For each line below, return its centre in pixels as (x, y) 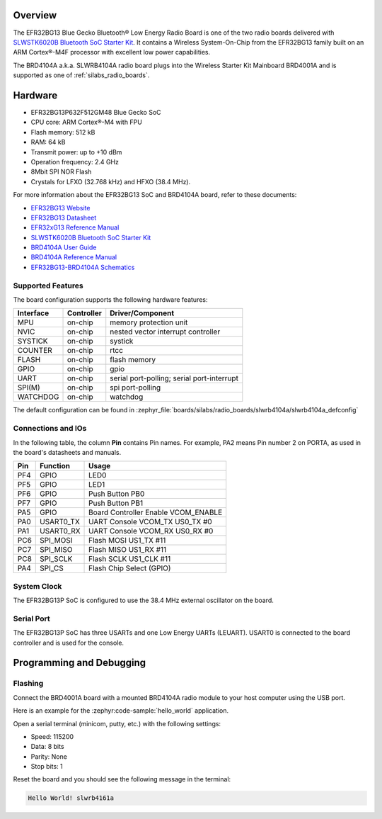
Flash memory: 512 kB (63, 132)
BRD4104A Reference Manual (74, 257)
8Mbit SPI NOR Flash (61, 172)
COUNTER (35, 351)
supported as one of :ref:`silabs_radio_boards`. (81, 75)
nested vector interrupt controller (165, 332)
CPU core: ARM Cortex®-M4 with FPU (87, 122)
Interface (33, 313)
